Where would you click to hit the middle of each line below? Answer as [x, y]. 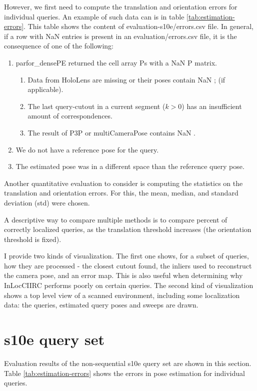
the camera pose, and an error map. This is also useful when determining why [123, 275]
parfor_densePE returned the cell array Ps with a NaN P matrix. [116, 62]
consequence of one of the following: [59, 46]
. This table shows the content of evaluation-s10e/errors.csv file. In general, [138, 26]
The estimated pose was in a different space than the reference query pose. [130, 166]
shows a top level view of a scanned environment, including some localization [122, 295]
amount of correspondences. [70, 116]
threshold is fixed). [33, 239]
